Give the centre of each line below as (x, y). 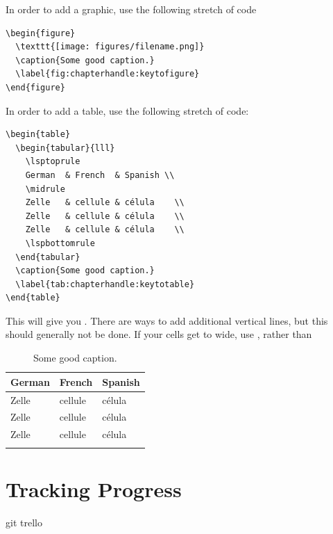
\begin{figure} (41, 33)
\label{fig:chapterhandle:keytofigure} (108, 74)
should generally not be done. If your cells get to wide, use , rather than (159, 334)
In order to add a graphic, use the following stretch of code (131, 9)
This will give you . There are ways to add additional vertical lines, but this (167, 320)
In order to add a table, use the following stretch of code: (127, 110)
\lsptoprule (53, 162)
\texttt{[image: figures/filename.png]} (110, 47)
